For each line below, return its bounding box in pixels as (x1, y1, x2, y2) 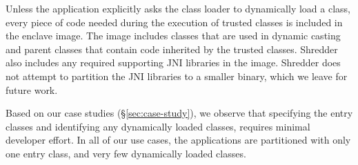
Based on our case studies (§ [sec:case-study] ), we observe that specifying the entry (6, 106, 353, 120)
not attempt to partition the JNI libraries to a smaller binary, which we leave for (6, 68, 348, 83)
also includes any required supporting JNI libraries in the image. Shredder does (6, 55, 341, 70)
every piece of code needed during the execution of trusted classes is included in (6, 14, 343, 29)
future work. (6, 82, 58, 97)
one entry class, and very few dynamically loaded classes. (6, 146, 246, 160)
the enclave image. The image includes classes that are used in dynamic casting (6, 28, 341, 43)
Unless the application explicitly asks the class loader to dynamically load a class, (6, 1, 350, 15)
